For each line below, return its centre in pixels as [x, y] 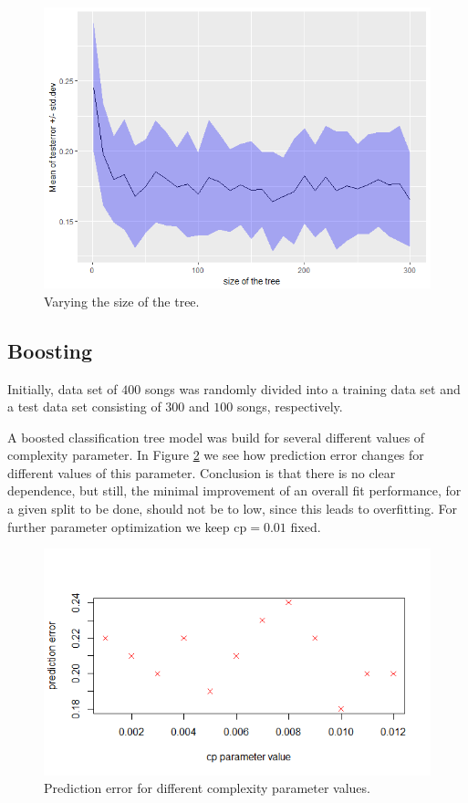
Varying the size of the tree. [122, 301]
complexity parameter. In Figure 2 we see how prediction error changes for [216, 455]
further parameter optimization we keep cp [127, 526]
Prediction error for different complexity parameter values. [207, 788]
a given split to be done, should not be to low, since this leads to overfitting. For [232, 509]
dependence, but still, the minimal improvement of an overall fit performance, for [234, 490]
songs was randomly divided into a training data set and [302, 388]
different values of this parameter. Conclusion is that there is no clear [202, 472]
